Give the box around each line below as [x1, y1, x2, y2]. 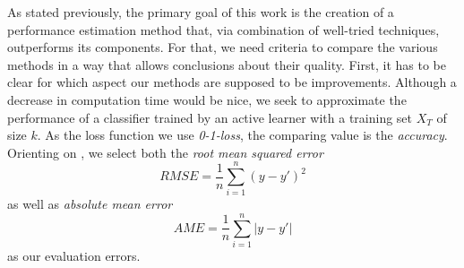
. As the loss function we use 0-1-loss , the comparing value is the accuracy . [37, 125, 448, 144]
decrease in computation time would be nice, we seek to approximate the [7, 90, 407, 108]
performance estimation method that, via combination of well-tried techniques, [7, 20, 440, 39]
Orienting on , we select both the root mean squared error [7, 143, 323, 161]
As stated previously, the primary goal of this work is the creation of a [7, 3, 394, 21]
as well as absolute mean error [7, 195, 173, 213]
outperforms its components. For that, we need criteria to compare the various [7, 38, 438, 56]
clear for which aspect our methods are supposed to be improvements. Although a [7, 73, 457, 91]
